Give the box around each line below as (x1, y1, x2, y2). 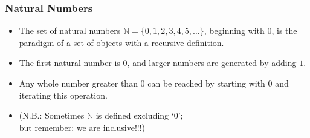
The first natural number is (19, 56, 120, 69)
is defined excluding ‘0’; (95, 109, 183, 122)
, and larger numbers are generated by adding (127, 56, 297, 69)
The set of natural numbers (19, 24, 121, 37)
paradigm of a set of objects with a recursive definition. (19, 36, 224, 48)
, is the (271, 24, 297, 37)
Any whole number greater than (19, 77, 138, 89)
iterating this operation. (19, 88, 108, 101)
